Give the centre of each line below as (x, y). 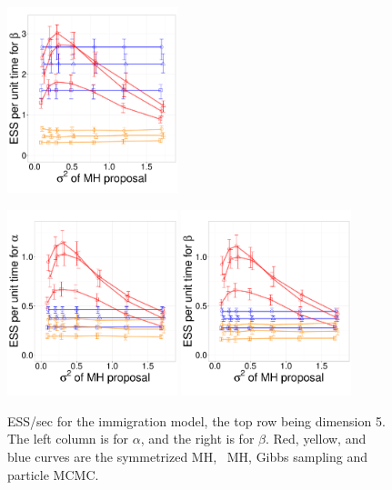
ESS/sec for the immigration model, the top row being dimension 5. (196, 420)
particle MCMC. (53, 474)
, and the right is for (197, 439)
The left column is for (68, 439)
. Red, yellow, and (316, 439)
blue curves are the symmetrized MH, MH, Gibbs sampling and (188, 456)
